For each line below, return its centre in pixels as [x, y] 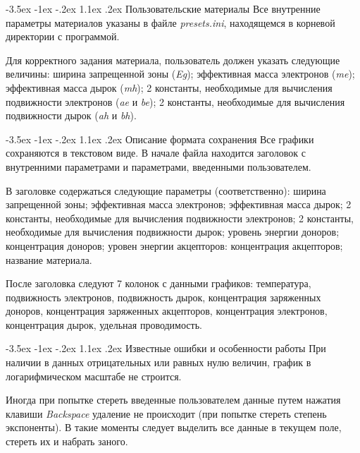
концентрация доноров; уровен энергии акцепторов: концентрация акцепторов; [174, 245]
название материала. [49, 259]
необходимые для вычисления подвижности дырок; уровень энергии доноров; [173, 232]
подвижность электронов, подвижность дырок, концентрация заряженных [163, 297]
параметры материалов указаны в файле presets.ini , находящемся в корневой [170, 22]
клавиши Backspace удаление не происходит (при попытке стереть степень [166, 413]
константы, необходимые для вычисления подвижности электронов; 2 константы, [180, 218]
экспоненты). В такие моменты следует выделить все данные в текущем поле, [174, 427]
